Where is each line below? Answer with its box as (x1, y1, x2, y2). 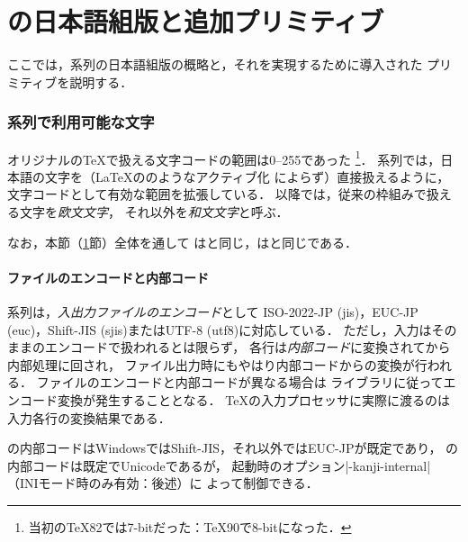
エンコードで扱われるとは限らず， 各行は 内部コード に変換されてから (44, 338, 451, 357)
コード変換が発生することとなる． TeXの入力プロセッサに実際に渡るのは (19, 390, 450, 409)
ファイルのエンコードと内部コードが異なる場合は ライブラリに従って (36, 373, 444, 392)
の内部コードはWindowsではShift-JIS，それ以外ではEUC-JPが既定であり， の (7, 438, 459, 457)
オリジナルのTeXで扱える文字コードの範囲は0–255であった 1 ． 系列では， (7, 147, 441, 168)
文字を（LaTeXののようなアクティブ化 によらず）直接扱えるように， (44, 167, 450, 185)
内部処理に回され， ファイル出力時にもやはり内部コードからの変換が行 (7, 355, 427, 374)
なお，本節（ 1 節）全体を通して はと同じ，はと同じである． (7, 232, 358, 251)
